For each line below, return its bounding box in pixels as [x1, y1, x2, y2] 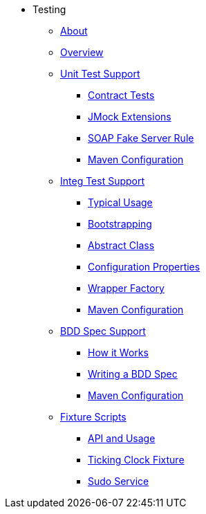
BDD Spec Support [60, 325, 146, 337]
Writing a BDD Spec [88, 368, 178, 380]
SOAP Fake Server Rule [88, 132, 194, 144]
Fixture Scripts [60, 411, 127, 423]
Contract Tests [88, 89, 155, 101]
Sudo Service [88, 475, 149, 487]
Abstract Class [88, 239, 155, 251]
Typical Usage [88, 196, 153, 208]
